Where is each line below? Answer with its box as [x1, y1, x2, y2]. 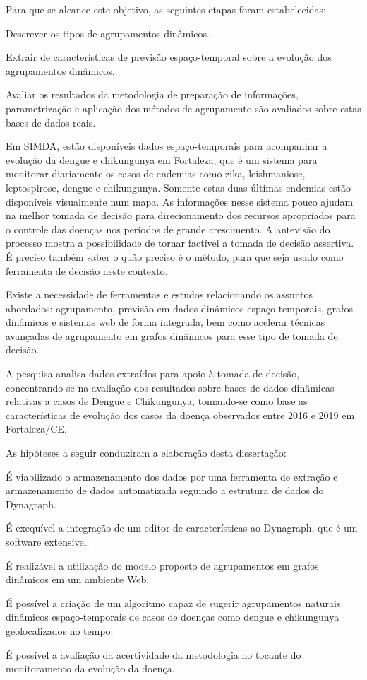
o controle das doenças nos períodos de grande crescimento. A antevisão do [6, 221, 330, 236]
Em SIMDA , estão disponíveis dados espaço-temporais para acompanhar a [6, 139, 327, 153]
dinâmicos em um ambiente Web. [6, 572, 150, 587]
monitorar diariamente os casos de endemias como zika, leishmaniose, [6, 166, 306, 181]
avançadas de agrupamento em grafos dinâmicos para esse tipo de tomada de [6, 328, 338, 343]
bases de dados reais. [6, 115, 96, 129]
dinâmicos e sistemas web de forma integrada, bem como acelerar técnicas [6, 315, 325, 329]
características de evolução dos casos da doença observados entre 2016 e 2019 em [6, 407, 355, 422]
